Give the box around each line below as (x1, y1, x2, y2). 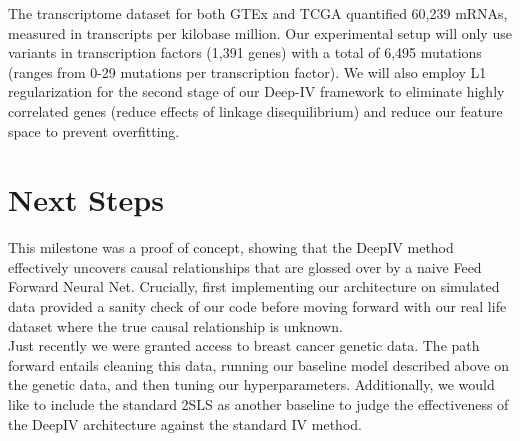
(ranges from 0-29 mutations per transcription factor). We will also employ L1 (8, 61, 487, 82)
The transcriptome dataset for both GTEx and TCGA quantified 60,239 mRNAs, (8, 3, 508, 23)
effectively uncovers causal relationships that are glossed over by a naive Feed (8, 256, 482, 277)
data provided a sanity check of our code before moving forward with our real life (8, 296, 507, 317)
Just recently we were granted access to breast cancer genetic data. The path (8, 335, 480, 356)
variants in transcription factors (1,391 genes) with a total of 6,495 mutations (8, 42, 482, 63)
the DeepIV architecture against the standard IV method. (8, 413, 362, 434)
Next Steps (8, 179, 164, 220)
